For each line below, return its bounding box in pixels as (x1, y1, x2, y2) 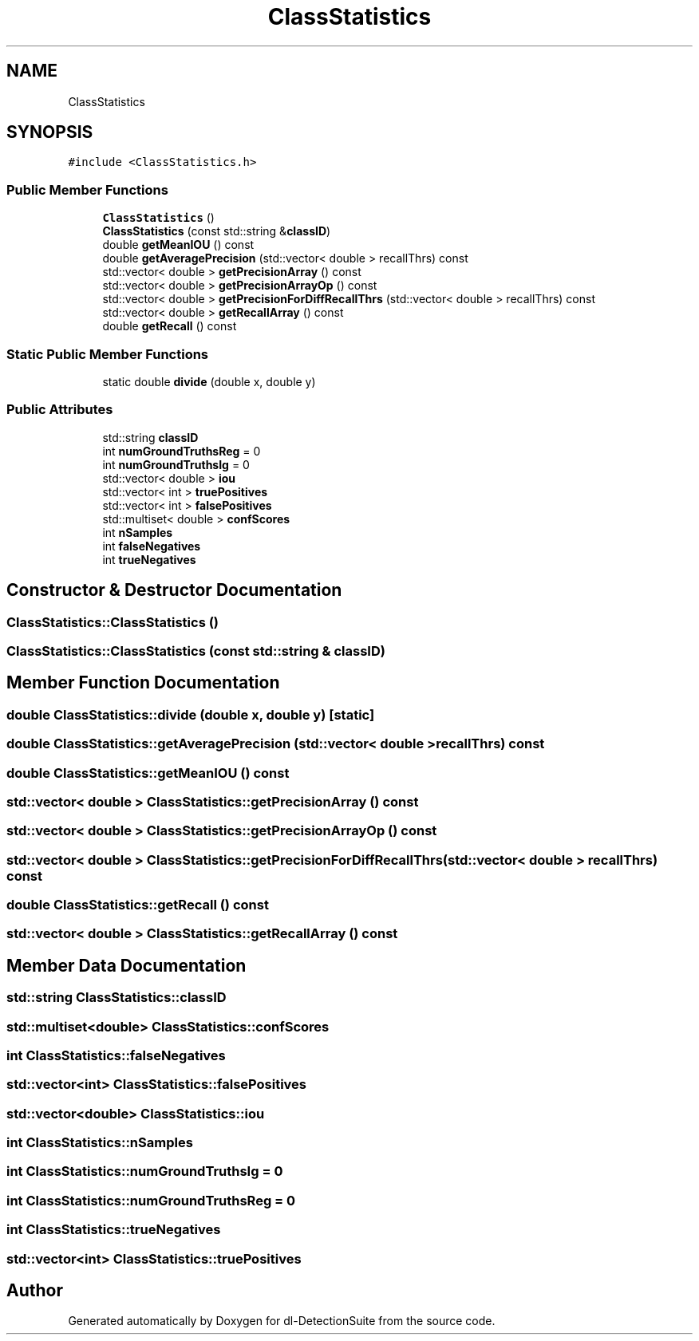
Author (6, 1280, 63, 1301)
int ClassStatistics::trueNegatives (6, 1221, 221, 1238)
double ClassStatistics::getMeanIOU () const (6, 764, 290, 781)
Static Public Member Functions (6, 345, 209, 362)
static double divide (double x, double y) (102, 374, 316, 388)
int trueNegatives (102, 552, 196, 566)
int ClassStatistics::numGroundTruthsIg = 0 (6, 1163, 283, 1180)
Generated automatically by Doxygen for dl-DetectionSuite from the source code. (68, 1314, 496, 1328)
